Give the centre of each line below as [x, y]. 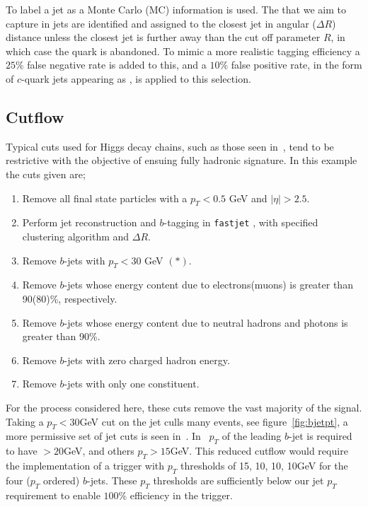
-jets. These [112, 480]
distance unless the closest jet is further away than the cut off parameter [163, 37]
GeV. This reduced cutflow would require [259, 451]
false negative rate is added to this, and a [117, 65]
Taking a [25, 421]
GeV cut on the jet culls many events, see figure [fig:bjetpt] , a [214, 421]
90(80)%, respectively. [70, 298]
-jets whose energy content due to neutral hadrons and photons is [206, 322]
